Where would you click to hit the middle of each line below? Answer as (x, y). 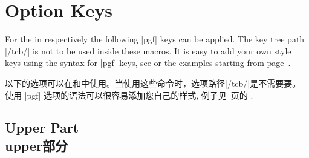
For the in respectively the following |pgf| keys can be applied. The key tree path (155, 39)
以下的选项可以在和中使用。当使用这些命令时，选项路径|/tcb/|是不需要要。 (153, 83)
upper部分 (36, 145)
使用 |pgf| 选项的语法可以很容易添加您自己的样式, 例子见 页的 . (129, 95)
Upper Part (42, 127)
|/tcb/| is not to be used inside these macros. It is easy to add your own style (148, 51)
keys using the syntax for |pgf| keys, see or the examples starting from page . (148, 63)
